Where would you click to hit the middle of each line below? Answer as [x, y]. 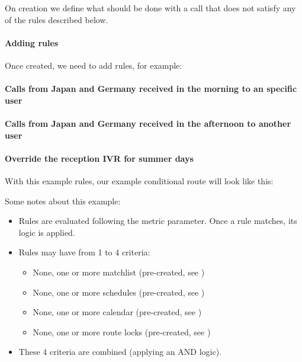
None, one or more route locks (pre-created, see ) [122, 331]
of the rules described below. [57, 19]
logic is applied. [47, 232]
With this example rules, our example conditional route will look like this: [139, 180]
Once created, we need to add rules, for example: [94, 65]
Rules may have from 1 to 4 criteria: [84, 252]
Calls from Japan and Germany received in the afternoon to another [148, 123]
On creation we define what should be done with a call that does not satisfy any [150, 8]
